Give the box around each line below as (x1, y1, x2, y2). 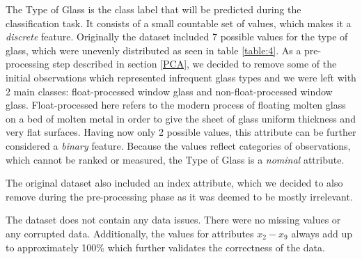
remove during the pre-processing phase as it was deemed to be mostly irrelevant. (6, 189, 353, 203)
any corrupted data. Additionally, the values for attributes (6, 226, 254, 240)
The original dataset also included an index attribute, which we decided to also (6, 175, 343, 190)
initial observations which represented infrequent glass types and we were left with (6, 70, 356, 84)
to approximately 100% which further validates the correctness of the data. (6, 240, 325, 254)
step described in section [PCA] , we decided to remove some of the (52, 56, 337, 71)
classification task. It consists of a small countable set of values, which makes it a (6, 15, 352, 30)
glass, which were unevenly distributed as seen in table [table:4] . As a (6, 42, 301, 57)
